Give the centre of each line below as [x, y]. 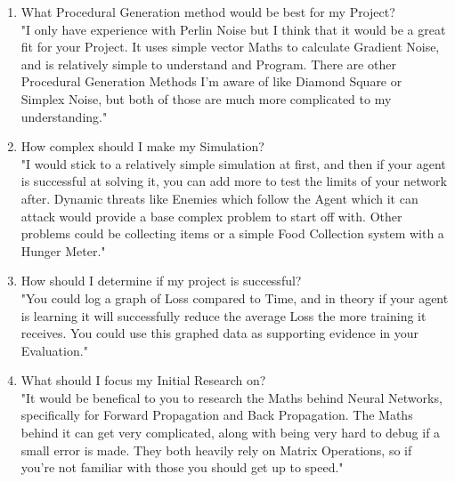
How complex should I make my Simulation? [142, 146]
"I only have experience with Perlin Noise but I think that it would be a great [233, 29]
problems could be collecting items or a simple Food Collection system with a [232, 233]
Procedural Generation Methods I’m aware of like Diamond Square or [211, 81]
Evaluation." [54, 350]
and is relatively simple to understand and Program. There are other [208, 64]
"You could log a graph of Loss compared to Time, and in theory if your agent [235, 297]
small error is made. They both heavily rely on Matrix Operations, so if [216, 450]
